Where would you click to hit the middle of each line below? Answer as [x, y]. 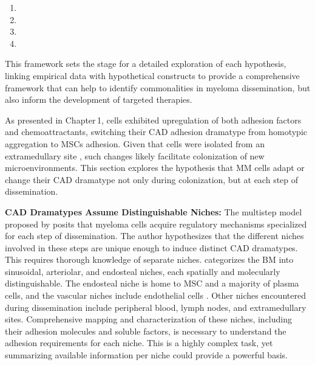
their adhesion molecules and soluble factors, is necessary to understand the [146, 331]
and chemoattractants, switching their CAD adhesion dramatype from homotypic [156, 132]
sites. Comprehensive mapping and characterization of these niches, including [149, 319]
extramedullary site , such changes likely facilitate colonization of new [135, 155]
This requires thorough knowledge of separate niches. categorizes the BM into [149, 259]
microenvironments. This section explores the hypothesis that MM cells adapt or [155, 168]
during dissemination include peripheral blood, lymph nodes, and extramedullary [156, 307]
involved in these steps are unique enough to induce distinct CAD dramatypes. [151, 247]
